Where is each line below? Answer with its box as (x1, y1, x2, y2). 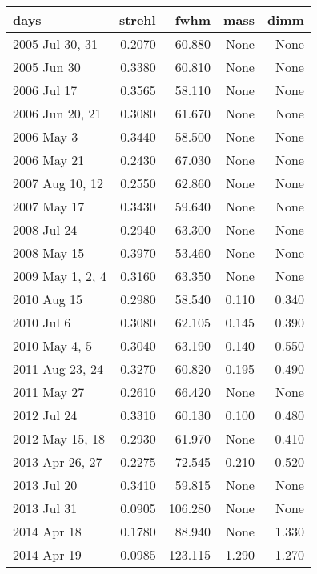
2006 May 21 (13, 151, 85, 169)
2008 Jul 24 (13, 220, 78, 239)
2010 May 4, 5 (13, 336, 93, 355)
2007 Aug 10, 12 (13, 174, 103, 192)
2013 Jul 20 (13, 476, 78, 494)
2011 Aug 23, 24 (13, 359, 103, 378)
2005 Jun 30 (13, 58, 81, 76)
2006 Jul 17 (13, 81, 78, 99)
